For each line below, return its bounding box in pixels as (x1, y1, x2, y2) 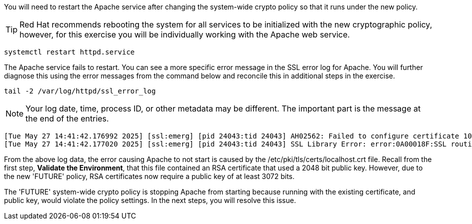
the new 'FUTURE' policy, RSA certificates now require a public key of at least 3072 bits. (4, 172, 295, 180)
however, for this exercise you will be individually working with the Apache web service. (19, 29, 350, 39)
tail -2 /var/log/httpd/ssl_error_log (4, 87, 156, 95)
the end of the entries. (25, 113, 109, 123)
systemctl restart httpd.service (4, 48, 135, 56)
